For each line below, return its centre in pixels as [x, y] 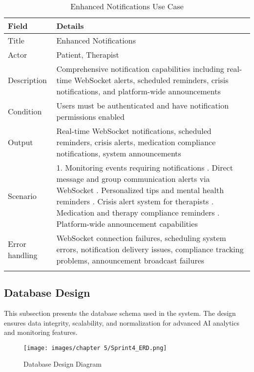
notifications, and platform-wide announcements [138, 91]
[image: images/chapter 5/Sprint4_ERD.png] [95, 348]
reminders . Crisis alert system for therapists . [135, 201]
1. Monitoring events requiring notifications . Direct [145, 167]
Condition [25, 111]
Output [21, 142]
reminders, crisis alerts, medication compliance [136, 142]
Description [27, 80]
